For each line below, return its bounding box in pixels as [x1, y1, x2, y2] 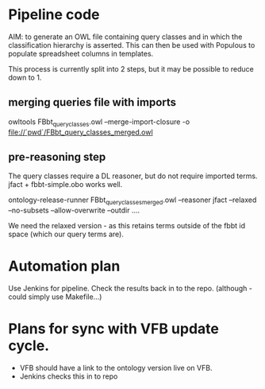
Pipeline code [8, 6, 100, 24]
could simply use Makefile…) [8, 292, 102, 301]
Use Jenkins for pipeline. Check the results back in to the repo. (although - [8, 284, 252, 294]
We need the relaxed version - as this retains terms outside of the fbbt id [8, 221, 246, 231]
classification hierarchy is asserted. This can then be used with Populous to [8, 40, 255, 49]
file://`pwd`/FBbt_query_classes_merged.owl [8, 127, 153, 137]
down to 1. [8, 72, 42, 82]
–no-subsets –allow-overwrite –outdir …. [8, 205, 140, 216]
